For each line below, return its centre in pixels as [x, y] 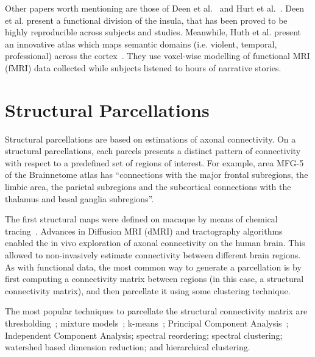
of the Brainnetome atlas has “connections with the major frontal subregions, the [157, 175]
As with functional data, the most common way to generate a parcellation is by [153, 267]
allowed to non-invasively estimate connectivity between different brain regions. [153, 255]
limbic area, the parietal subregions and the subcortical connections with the [148, 187]
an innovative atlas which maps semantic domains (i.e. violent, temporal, [141, 44]
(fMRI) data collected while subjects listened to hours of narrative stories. [143, 67]
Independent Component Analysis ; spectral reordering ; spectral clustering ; [144, 335]
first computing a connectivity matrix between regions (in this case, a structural [154, 279]
